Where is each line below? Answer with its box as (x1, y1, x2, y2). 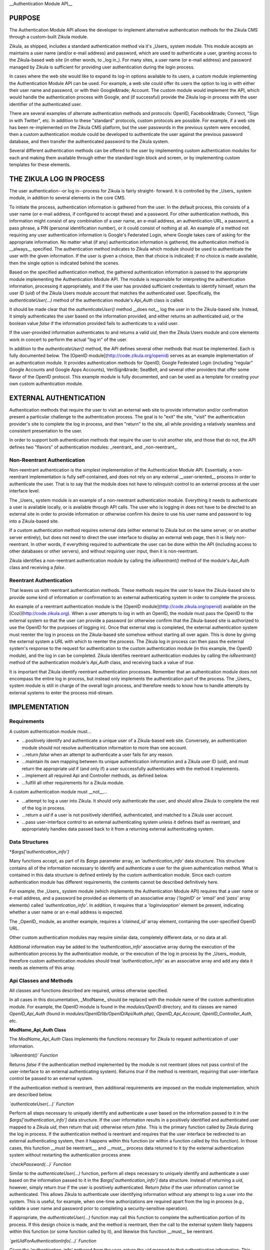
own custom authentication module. (9, 380, 83, 386)
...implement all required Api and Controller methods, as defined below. (21, 772, 168, 778)
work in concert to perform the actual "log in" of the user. (9, 336, 127, 342)
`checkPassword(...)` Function (9, 1161, 71, 1167)
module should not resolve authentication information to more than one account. (21, 744, 187, 750)
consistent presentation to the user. (9, 428, 82, 434)
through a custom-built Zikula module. (9, 34, 88, 40)
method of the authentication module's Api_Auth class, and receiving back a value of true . (9, 659, 195, 665)
